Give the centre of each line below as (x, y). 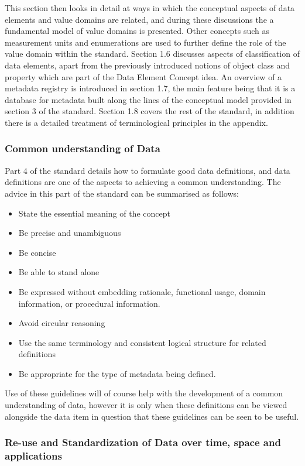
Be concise (37, 252)
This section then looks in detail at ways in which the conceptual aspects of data (150, 8)
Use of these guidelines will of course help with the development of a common (144, 393)
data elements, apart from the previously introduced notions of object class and (148, 65)
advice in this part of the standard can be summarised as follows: (122, 193)
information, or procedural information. (89, 303)
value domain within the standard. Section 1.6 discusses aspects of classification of (152, 54)
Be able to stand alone (59, 272)
